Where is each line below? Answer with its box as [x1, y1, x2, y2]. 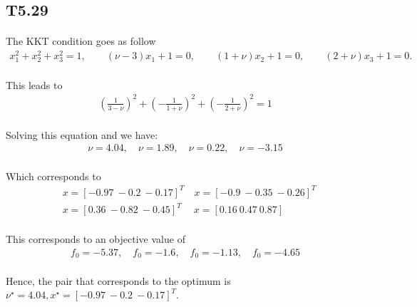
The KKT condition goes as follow [6, 33, 156, 48]
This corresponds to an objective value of [6, 231, 185, 246]
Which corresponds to [6, 168, 101, 183]
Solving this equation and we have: [6, 127, 158, 142]
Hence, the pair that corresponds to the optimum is [6, 273, 231, 288]
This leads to [6, 77, 63, 92]
